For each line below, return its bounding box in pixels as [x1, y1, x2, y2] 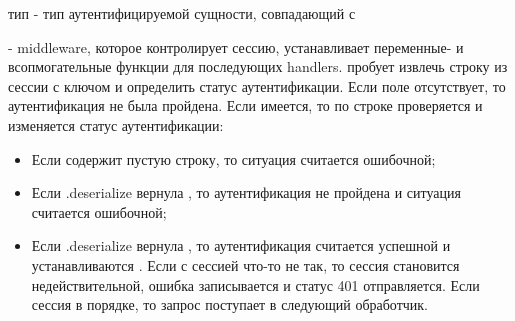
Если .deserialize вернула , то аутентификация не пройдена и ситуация [31, 182, 461, 203]
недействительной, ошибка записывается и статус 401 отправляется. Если [31, 274, 480, 295]
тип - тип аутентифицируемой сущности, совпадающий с [8, 3, 356, 23]
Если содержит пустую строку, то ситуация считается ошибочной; [31, 148, 436, 169]
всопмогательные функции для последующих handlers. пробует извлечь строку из [8, 56, 508, 77]
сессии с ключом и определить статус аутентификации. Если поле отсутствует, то [8, 75, 506, 96]
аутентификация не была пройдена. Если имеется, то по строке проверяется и [8, 95, 483, 116]
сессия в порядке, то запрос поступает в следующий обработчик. [31, 294, 429, 315]
